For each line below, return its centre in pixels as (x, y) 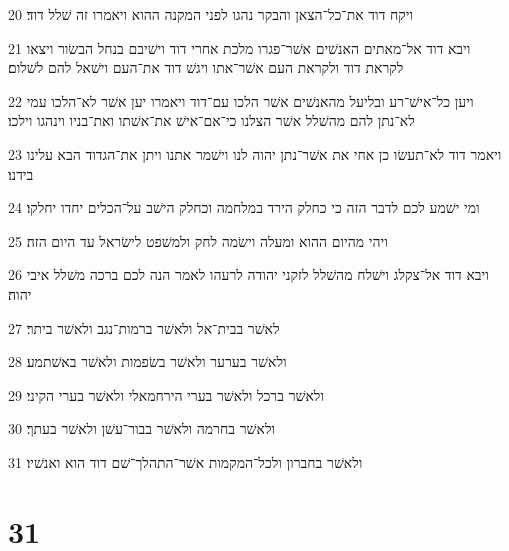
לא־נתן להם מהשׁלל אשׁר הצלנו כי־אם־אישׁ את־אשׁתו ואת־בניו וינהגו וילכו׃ (211, 120)
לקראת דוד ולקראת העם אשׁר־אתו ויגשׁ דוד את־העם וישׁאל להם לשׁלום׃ (206, 67)
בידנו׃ (21, 173)
